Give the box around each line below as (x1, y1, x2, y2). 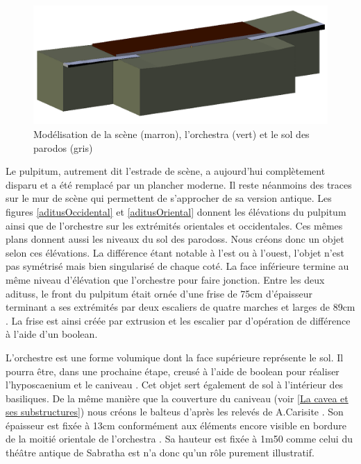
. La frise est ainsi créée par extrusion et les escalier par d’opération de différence (6, 313, 351, 327)
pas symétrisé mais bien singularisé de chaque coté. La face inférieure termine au (6, 259, 349, 273)
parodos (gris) (33, 140, 93, 155)
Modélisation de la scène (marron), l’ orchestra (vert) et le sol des (33, 127, 310, 141)
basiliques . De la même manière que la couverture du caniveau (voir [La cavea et (6, 390, 349, 405)
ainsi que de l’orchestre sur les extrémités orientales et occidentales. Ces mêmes (6, 218, 343, 232)
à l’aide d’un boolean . (6, 327, 98, 341)
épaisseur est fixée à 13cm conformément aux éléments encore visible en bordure (6, 418, 346, 432)
